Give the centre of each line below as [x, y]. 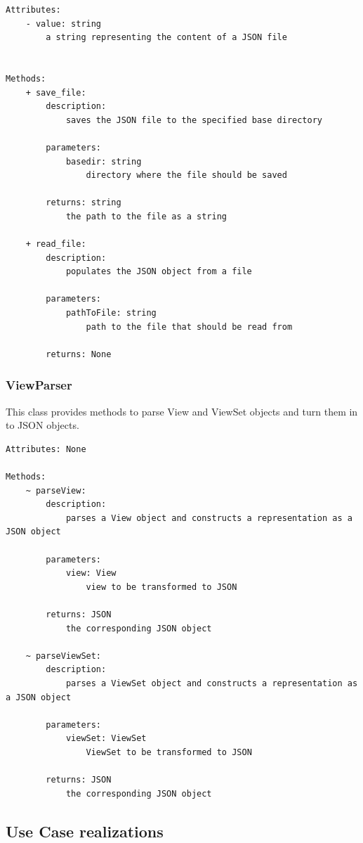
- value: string [64, 24]
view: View [91, 573]
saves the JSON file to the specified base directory [194, 120]
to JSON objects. [42, 425]
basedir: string [104, 161]
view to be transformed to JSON [161, 587]
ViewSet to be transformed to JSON [169, 752]
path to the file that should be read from [189, 327]
